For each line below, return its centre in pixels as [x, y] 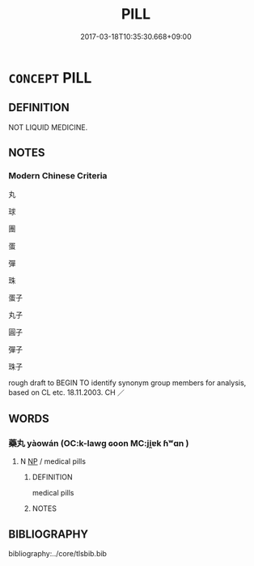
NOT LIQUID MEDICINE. [48, 127]
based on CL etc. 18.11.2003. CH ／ [67, 392]
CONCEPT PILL [50, 77]
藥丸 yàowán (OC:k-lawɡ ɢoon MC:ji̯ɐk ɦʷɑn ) [99, 443]
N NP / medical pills [53, 461]
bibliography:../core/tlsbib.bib [58, 553]
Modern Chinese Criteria [58, 176]
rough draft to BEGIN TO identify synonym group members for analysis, [127, 383]
